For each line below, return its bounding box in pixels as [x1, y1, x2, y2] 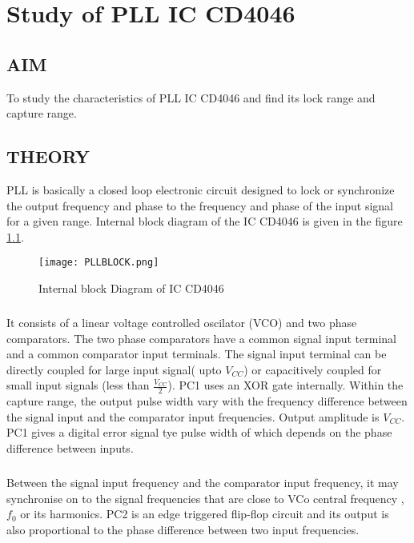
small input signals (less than [6, 377, 150, 393]
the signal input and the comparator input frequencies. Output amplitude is [6, 408, 380, 425]
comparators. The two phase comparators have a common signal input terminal [6, 329, 396, 346]
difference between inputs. [6, 439, 134, 456]
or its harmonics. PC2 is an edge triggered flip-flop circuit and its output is [20, 505, 389, 522]
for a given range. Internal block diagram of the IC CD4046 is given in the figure [6, 213, 403, 230]
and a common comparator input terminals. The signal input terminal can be [6, 345, 387, 362]
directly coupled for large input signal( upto [6, 361, 222, 377]
